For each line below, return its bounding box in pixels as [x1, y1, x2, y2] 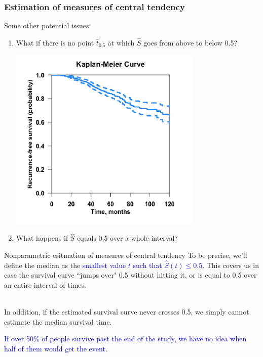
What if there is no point [16, 37, 94, 48]
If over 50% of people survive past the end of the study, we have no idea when [4, 333, 247, 344]
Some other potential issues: [4, 20, 91, 31]
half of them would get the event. [4, 343, 107, 353]
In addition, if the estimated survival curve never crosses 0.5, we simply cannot [4, 306, 249, 317]
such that [133, 259, 162, 270]
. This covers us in [202, 259, 259, 270]
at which [107, 37, 135, 48]
